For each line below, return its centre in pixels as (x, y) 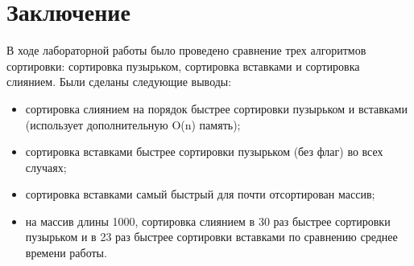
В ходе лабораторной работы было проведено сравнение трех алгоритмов (186, 50)
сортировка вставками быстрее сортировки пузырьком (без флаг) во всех (204, 151)
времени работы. (66, 253)
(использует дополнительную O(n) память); (133, 124)
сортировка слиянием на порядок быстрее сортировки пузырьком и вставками (216, 108)
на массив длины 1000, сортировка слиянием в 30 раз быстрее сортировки (208, 221)
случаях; (46, 167)
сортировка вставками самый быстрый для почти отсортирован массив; (200, 194)
